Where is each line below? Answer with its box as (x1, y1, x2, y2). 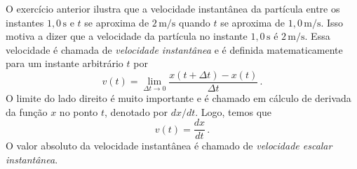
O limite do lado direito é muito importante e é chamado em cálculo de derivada (6, 91, 351, 105)
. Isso (321, 15, 344, 29)
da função (6, 104, 48, 119)
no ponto (59, 104, 98, 119)
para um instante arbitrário (6, 56, 123, 71)
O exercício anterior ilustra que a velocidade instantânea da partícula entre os (6, 1, 340, 15)
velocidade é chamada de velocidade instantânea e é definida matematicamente (6, 42, 343, 57)
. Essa (304, 29, 330, 43)
